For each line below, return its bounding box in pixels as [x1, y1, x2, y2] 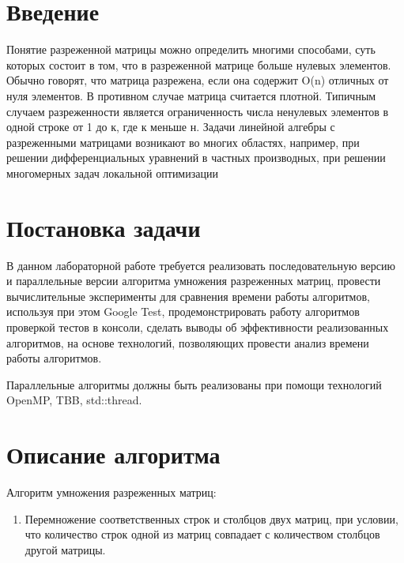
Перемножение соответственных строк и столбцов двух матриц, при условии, [25, 510, 398, 527]
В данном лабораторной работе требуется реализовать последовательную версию [6, 257, 395, 273]
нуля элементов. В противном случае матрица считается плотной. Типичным [6, 87, 376, 103]
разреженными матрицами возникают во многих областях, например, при [6, 133, 360, 150]
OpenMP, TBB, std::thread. [6, 392, 142, 408]
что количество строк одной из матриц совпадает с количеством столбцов [25, 526, 380, 542]
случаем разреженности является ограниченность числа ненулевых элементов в [6, 103, 389, 119]
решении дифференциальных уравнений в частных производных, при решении [6, 149, 386, 166]
